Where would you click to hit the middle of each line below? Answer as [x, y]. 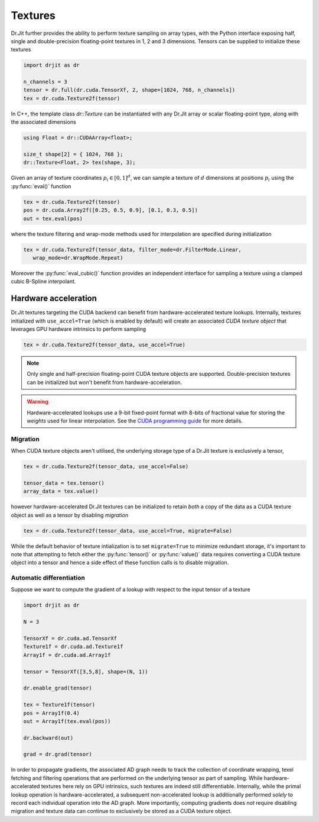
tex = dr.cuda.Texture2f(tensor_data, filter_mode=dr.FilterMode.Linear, [132, 249]
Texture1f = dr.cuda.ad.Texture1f [73, 647]
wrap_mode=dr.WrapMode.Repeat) [78, 258]
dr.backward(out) [48, 738]
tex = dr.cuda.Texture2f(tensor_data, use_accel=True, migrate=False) [128, 531]
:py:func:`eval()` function [41, 186]
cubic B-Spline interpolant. [43, 282]
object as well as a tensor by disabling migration [70, 515]
